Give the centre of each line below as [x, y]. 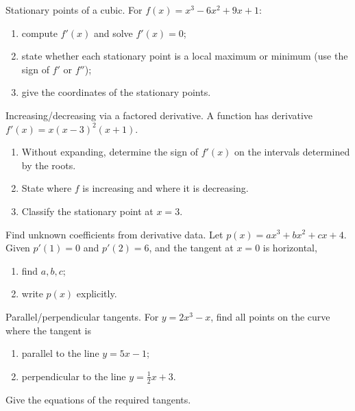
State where [47, 188]
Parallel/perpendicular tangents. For [82, 316]
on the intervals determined [292, 152]
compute [39, 33]
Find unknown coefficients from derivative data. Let [114, 234]
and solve [113, 33]
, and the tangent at [191, 248]
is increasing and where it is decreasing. [166, 188]
